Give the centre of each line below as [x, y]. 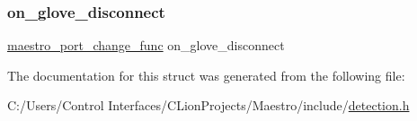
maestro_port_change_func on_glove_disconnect [146, 45]
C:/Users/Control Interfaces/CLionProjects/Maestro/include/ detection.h [208, 105]
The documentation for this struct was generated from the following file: [206, 75]
